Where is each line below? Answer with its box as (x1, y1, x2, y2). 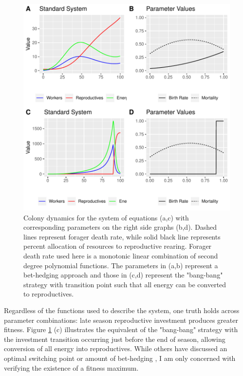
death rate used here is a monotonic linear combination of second (23, 250, 218, 260)
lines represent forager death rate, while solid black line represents (23, 231, 221, 241)
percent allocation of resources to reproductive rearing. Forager (23, 241, 212, 251)
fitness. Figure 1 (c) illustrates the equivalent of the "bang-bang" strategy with (4, 324, 238, 335)
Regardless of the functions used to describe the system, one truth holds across (4, 305, 240, 315)
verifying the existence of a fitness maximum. (4, 362, 139, 373)
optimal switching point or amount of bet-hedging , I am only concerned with (4, 353, 236, 363)
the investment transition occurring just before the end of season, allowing (4, 334, 225, 344)
